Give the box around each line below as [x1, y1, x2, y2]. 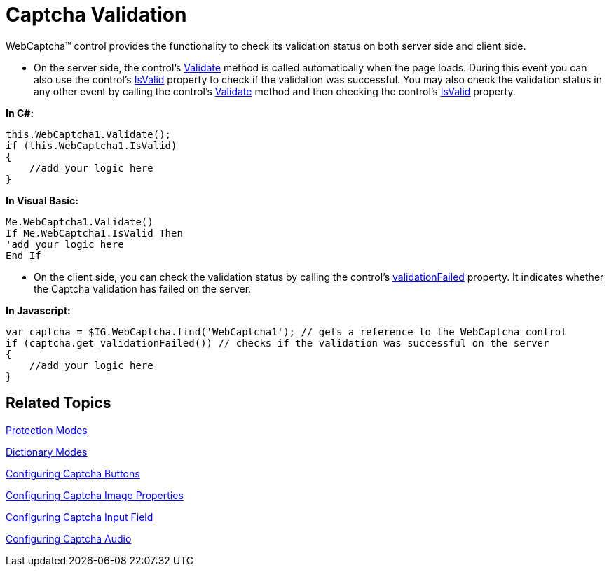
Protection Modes [6, 424, 88, 436]
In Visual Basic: [6, 194, 78, 207]
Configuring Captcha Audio [6, 532, 132, 545]
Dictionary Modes [6, 445, 88, 458]
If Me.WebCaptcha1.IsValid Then [6, 227, 183, 239]
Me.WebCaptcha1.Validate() [6, 216, 153, 228]
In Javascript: [6, 304, 71, 316]
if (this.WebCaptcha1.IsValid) [6, 139, 177, 151]
